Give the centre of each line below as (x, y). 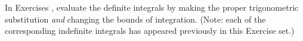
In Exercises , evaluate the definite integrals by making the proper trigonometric (152, 7)
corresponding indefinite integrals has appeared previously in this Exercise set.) (150, 31)
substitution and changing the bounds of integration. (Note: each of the (135, 19)
